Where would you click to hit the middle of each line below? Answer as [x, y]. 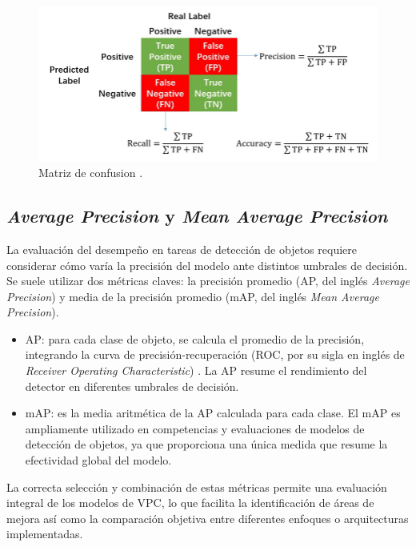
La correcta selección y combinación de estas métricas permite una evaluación [197, 487]
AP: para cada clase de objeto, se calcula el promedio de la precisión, [195, 338]
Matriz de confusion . [91, 173]
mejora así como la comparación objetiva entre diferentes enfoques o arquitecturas [208, 518]
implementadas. [45, 534]
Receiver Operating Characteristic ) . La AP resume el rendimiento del [196, 370]
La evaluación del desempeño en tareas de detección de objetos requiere [182, 249]
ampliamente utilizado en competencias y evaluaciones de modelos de [195, 428]
